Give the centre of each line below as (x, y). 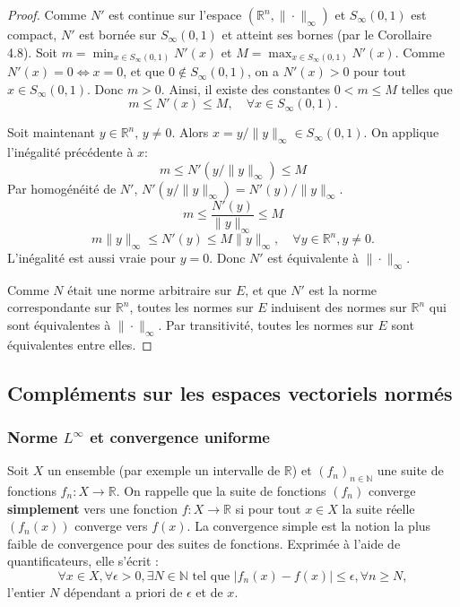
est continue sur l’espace (175, 14)
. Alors (190, 132)
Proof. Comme (47, 14)
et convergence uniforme (180, 436)
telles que (427, 88)
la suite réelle (378, 508)
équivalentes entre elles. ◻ (80, 344)
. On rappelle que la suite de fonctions (221, 491)
